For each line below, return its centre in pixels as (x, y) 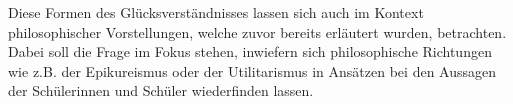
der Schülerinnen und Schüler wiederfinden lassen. (161, 90)
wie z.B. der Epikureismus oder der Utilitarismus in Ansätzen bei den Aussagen (252, 70)
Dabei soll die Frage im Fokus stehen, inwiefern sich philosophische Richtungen (250, 51)
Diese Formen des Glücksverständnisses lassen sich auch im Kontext (216, 12)
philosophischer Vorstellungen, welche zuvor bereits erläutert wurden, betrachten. (257, 31)
